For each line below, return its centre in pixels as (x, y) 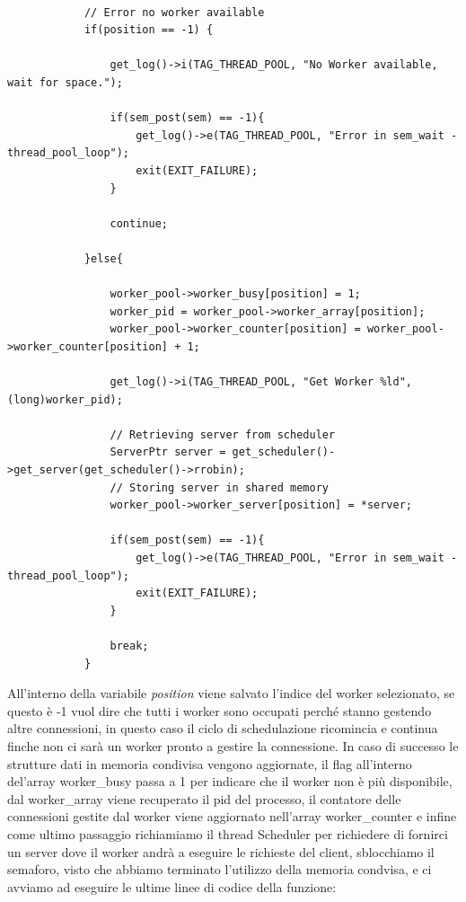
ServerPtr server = (168, 452)
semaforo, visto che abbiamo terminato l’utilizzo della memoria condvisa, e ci (220, 869)
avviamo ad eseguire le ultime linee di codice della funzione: (172, 886)
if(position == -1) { (149, 30)
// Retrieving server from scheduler (223, 434)
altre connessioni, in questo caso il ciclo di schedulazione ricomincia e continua (223, 728)
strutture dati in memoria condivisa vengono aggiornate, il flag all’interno (210, 763)
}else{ (103, 258)
